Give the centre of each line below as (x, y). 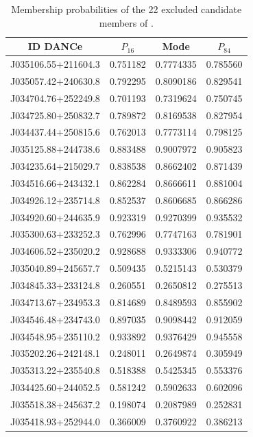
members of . (126, 22)
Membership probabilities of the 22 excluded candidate (126, 9)
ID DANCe (55, 46)
